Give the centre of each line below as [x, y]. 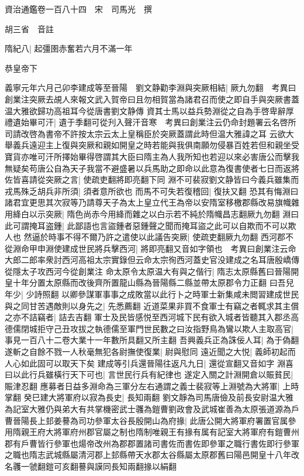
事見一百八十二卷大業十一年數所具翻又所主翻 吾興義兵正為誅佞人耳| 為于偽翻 [152, 340]
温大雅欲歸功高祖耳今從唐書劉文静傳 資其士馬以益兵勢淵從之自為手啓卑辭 [145, 110]
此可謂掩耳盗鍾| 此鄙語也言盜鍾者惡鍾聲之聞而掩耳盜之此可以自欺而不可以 [146, 225]
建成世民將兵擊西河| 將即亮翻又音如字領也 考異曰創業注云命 [179, 248]
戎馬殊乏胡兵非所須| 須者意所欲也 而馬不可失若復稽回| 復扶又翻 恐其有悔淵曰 [152, 191]
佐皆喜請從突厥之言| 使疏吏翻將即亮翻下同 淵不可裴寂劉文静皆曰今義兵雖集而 [152, 179]
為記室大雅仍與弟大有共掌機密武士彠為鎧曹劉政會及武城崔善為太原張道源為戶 [152, 409]
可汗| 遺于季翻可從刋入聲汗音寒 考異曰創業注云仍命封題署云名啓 [163, 122]
